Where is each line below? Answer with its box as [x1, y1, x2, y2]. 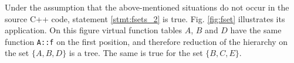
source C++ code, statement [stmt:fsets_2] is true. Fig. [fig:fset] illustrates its [5, 12, 285, 24]
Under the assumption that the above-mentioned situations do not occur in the [5, 1, 289, 13]
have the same [230, 24, 282, 36]
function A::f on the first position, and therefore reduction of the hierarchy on [5, 35, 288, 47]
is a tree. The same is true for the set [69, 47, 203, 59]
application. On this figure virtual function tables [5, 24, 183, 36]
